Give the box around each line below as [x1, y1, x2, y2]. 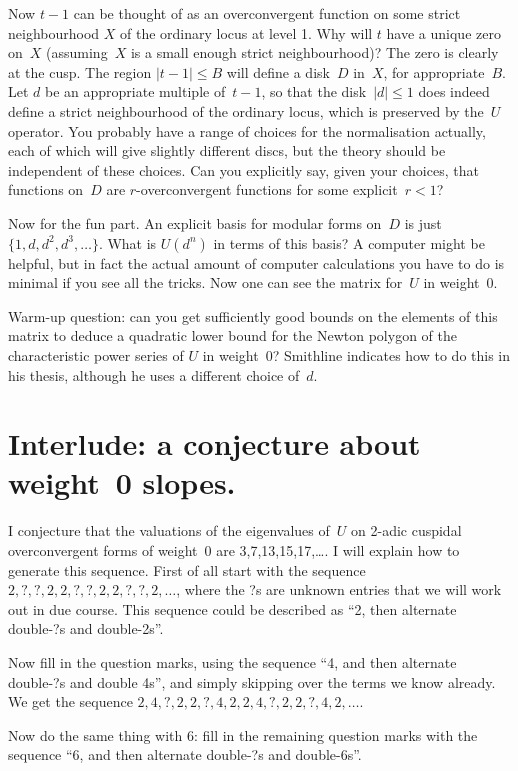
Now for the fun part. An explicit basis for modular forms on [8, 212, 382, 233]
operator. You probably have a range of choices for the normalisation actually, [8, 120, 486, 141]
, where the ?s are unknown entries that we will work [176, 579, 502, 600]
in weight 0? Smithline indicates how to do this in [202, 344, 511, 365]
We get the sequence [8, 691, 133, 712]
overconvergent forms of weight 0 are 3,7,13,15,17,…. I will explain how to [8, 540, 460, 560]
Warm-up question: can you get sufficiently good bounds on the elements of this [8, 305, 498, 326]
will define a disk [226, 61, 330, 82]
